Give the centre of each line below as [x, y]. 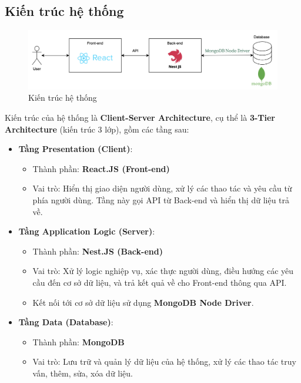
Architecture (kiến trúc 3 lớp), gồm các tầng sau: [97, 129]
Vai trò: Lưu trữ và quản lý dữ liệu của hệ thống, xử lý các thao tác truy [164, 361]
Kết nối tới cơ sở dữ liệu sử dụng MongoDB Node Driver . [143, 302]
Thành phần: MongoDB [78, 341]
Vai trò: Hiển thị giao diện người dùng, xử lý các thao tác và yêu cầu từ [162, 188]
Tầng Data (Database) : [66, 322]
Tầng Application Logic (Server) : [87, 231]
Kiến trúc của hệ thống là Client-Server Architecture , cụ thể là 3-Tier [140, 117]
